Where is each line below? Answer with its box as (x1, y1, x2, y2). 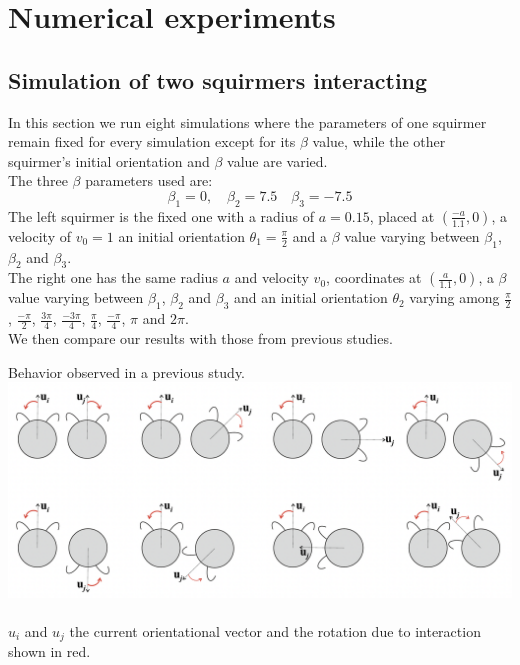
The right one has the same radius (8, 267, 218, 288)
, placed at (369, 205, 435, 226)
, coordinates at (326, 267, 422, 288)
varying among (409, 287, 500, 308)
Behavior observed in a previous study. (8, 361, 246, 382)
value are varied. (227, 150, 328, 171)
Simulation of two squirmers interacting (8, 64, 428, 95)
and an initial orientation (234, 287, 388, 308)
